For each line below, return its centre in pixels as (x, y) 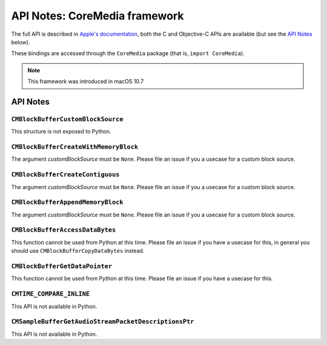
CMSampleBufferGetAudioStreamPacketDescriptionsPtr (103, 322)
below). (21, 42)
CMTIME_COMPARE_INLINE (51, 294)
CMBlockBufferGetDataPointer (61, 266)
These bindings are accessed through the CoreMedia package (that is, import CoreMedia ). (128, 53)
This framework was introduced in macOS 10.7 (86, 81)
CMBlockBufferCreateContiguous (65, 175)
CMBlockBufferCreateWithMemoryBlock (75, 147)
